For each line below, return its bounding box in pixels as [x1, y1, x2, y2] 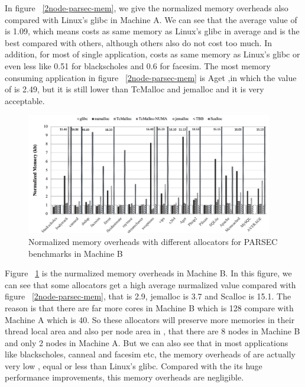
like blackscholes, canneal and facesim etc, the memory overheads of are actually [5, 348, 296, 360]
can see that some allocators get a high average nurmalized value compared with [5, 278, 296, 291]
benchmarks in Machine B [28, 247, 123, 259]
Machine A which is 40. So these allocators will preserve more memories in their [5, 313, 295, 325]
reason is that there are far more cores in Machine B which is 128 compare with [5, 301, 294, 314]
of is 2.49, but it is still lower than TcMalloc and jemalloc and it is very [5, 83, 264, 95]
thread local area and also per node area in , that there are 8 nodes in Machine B [5, 325, 300, 337]
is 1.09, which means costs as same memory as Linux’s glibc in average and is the [5, 25, 300, 37]
